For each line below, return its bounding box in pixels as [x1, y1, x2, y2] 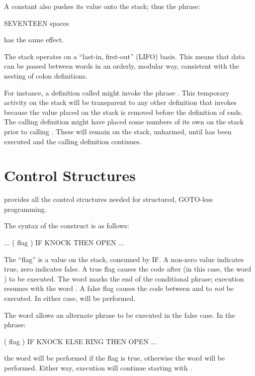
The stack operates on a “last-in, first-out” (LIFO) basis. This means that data [4, 51, 245, 61]
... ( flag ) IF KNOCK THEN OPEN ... [4, 237, 124, 248]
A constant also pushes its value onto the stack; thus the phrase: [4, 1, 200, 11]
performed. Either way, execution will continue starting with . [4, 362, 192, 373]
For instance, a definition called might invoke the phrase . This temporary [4, 87, 230, 97]
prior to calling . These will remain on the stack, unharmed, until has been [4, 126, 232, 136]
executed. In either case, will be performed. [4, 293, 136, 303]
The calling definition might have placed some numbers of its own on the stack [4, 116, 244, 127]
